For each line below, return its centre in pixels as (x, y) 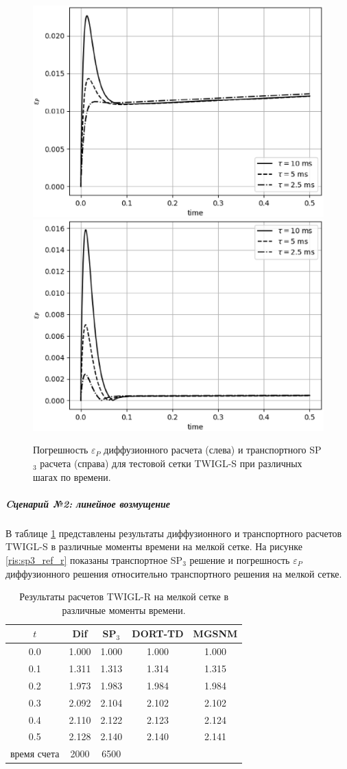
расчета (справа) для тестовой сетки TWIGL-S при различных (171, 463)
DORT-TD (158, 634)
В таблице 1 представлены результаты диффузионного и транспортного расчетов (174, 533)
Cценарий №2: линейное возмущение (88, 503)
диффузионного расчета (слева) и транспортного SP (213, 450)
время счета (35, 754)
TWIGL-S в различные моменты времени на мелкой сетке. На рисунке (154, 546)
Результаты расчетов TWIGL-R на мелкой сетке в (124, 596)
